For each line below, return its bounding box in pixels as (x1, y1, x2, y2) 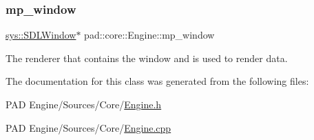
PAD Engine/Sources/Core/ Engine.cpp (6, 120, 171, 134)
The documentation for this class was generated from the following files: (6, 74, 309, 88)
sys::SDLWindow (6, 28, 76, 42)
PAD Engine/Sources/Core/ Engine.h (6, 97, 162, 111)
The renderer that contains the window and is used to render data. (6, 50, 288, 65)
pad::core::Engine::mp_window (84, 28, 215, 42)
